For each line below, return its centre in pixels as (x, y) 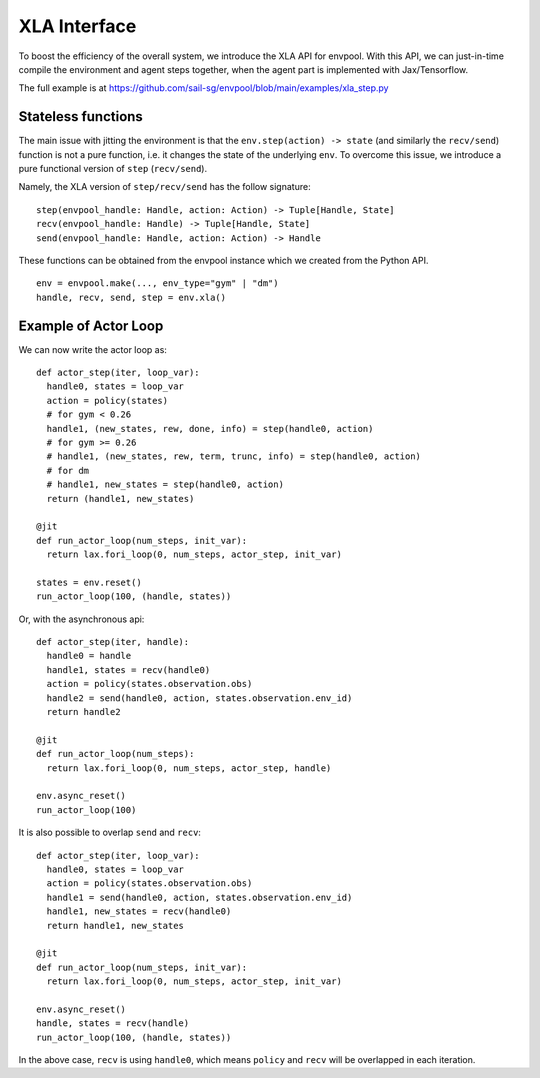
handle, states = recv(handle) (113, 1023)
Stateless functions (81, 116)
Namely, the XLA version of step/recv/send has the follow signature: (164, 187)
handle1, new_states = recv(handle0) (139, 911)
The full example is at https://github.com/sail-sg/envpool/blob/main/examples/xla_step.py (203, 88)
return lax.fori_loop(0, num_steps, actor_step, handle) (189, 768)
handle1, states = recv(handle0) (128, 669)
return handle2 (83, 712)
